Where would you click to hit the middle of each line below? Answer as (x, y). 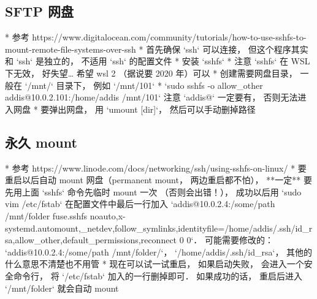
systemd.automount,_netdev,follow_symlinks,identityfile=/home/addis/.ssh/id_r (159, 228)
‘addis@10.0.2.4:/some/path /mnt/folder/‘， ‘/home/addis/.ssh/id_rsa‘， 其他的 (159, 252)
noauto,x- (108, 215)
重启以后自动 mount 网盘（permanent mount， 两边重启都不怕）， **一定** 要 (158, 180)
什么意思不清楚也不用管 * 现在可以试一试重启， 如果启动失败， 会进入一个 (155, 264)
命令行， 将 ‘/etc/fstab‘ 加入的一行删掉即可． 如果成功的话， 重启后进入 (158, 275)
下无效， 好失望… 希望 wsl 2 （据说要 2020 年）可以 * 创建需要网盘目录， (151, 73)
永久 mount (41, 142)
